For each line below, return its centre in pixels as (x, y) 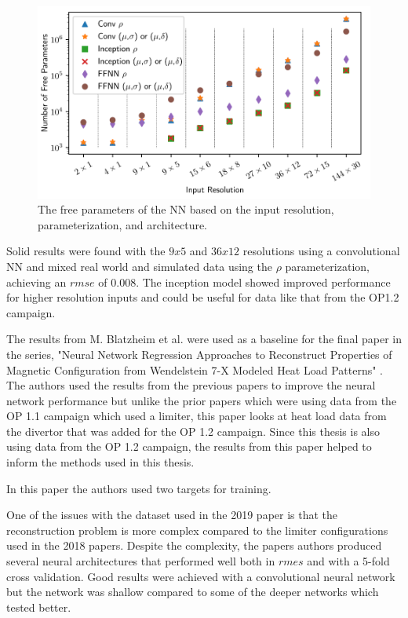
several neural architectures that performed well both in (141, 561)
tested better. (39, 607)
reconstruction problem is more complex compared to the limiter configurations (197, 530)
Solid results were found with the (86, 251)
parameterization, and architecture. (123, 224)
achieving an (36, 282)
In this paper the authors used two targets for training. (139, 488)
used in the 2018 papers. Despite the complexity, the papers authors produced (194, 545)
